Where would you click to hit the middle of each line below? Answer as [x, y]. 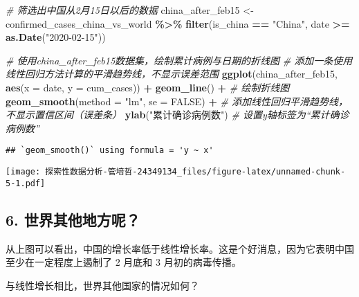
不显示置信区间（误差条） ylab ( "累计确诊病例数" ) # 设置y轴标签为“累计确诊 [177, 115]
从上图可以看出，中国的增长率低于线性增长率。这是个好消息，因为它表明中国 [180, 248]
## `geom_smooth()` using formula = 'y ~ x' [110, 151]
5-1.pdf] [26, 183]
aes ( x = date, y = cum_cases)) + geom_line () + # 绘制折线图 [148, 87]
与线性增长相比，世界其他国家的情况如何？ [102, 285]
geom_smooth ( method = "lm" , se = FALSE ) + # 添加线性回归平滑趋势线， [177, 101]
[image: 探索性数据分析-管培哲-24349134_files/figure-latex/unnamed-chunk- [176, 172]
